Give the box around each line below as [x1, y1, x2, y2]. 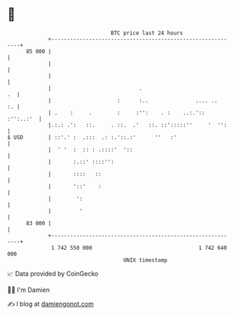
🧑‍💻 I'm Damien [7, 286, 50, 294]
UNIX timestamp [123, 256, 168, 264]
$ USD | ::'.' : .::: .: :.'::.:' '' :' [7, 133, 177, 141]
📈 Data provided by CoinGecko [7, 269, 99, 278]
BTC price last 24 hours [111, 29, 184, 36]
